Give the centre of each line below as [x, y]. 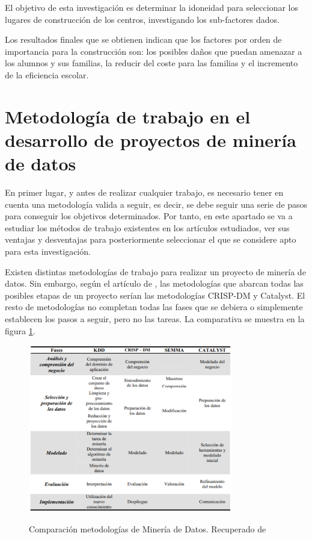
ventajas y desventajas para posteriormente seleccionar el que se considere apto [151, 239]
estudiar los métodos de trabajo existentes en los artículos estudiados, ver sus [147, 227]
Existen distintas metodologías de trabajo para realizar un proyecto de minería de [155, 271]
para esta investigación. [48, 251]
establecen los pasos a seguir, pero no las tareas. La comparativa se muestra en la [155, 319]
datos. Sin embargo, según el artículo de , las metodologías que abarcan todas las [154, 283]
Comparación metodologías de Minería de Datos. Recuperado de [148, 528]
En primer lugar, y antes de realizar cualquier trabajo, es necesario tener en [144, 192]
